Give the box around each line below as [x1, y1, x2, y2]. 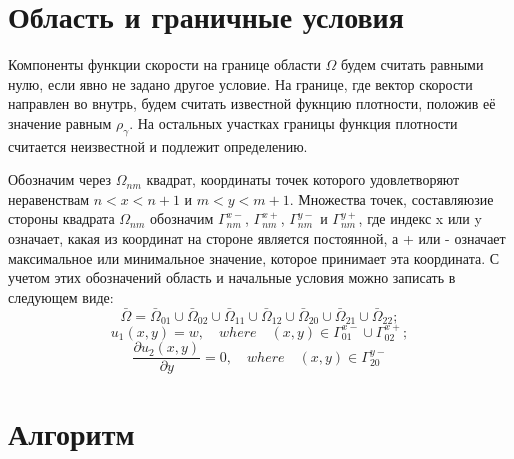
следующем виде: [8, 286, 114, 307]
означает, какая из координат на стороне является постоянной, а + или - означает [8, 228, 506, 249]
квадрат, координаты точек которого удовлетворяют [146, 169, 460, 190]
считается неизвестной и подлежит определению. [8, 135, 308, 156]
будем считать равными [341, 54, 484, 75]
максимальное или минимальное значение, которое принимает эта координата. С [8, 247, 500, 268]
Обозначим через [8, 169, 112, 190]
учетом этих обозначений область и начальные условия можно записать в [8, 267, 456, 288]
